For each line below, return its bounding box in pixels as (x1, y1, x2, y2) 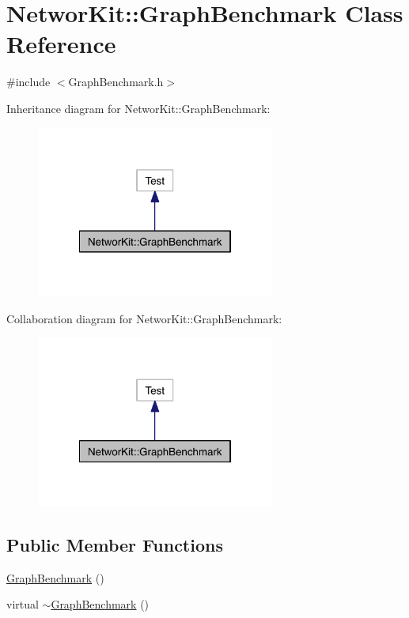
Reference (6, 28, 116, 60)
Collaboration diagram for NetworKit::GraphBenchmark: (6, 310, 282, 326)
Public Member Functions (6, 532, 223, 556)
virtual (6, 596, 39, 612)
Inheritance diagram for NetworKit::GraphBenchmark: (6, 100, 271, 116)
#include (6, 73, 51, 90)
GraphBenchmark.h (68, 73, 164, 90)
